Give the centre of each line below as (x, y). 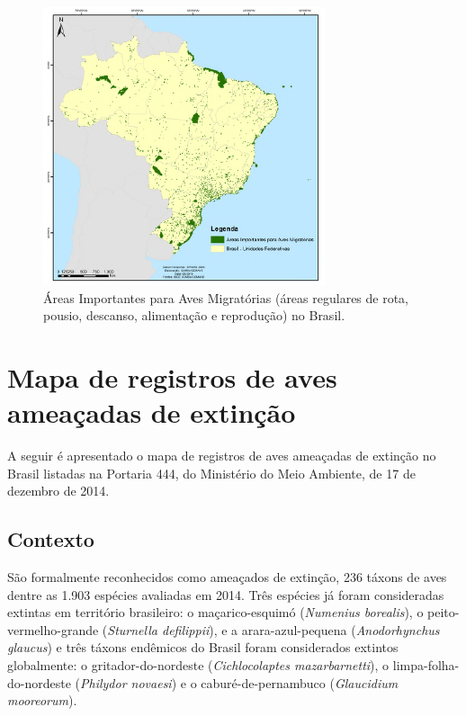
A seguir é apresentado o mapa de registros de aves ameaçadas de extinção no (222, 456)
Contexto (51, 539)
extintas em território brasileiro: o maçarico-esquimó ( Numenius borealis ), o (215, 612)
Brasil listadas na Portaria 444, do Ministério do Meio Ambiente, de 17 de (211, 473)
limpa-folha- (426, 665)
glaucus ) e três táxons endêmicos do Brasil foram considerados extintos (203, 647)
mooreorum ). (42, 700)
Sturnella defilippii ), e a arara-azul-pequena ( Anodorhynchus (273, 629)
